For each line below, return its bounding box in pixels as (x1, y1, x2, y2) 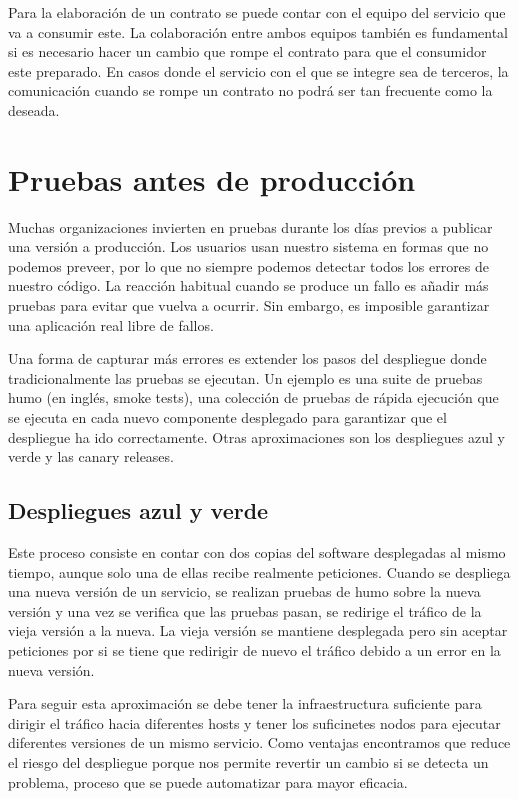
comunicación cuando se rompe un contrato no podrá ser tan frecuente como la (8, 80, 493, 101)
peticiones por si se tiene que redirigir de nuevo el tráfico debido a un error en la (8, 639, 501, 660)
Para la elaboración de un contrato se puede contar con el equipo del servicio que (8, 2, 506, 22)
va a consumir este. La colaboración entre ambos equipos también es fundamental (8, 21, 508, 42)
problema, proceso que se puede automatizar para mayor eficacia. (8, 771, 408, 792)
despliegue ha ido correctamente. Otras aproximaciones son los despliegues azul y (8, 426, 505, 447)
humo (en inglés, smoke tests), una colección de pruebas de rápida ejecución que (8, 387, 499, 408)
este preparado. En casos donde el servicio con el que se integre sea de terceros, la (8, 60, 509, 81)
